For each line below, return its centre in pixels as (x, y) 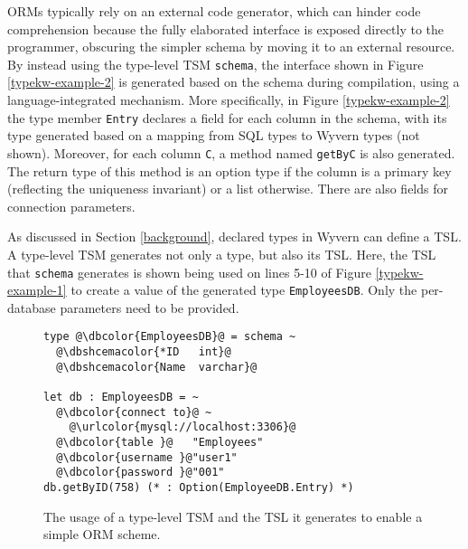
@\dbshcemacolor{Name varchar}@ (157, 367)
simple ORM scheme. (102, 534)
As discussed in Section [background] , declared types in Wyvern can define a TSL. (234, 237)
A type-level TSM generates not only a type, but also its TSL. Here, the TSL (222, 254)
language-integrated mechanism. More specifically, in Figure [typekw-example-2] (229, 100)
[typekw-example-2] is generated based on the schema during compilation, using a (234, 82)
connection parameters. (71, 206)
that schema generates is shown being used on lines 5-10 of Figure (189, 272)
